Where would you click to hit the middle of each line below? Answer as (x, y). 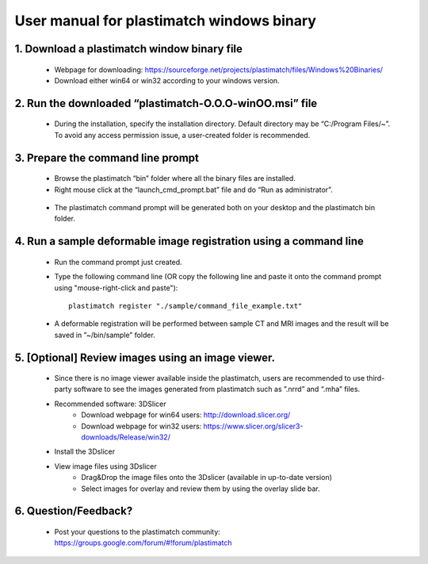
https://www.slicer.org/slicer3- (253, 426)
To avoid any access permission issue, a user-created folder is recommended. (182, 135)
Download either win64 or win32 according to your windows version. (167, 80)
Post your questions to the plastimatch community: (138, 532)
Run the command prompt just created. (118, 262)
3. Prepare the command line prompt (107, 157)
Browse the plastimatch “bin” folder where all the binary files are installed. (175, 178)
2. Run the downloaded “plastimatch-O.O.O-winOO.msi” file (166, 103)
